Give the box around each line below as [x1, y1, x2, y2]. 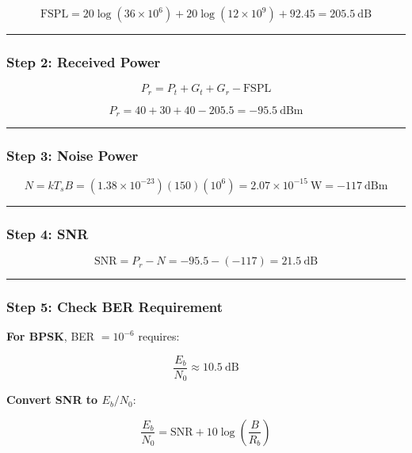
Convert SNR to [6, 391, 98, 408]
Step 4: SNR [6, 223, 89, 243]
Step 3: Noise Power [6, 146, 139, 166]
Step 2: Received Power [6, 51, 161, 71]
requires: [138, 328, 180, 345]
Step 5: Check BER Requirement [6, 296, 223, 316]
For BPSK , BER [6, 328, 95, 345]
